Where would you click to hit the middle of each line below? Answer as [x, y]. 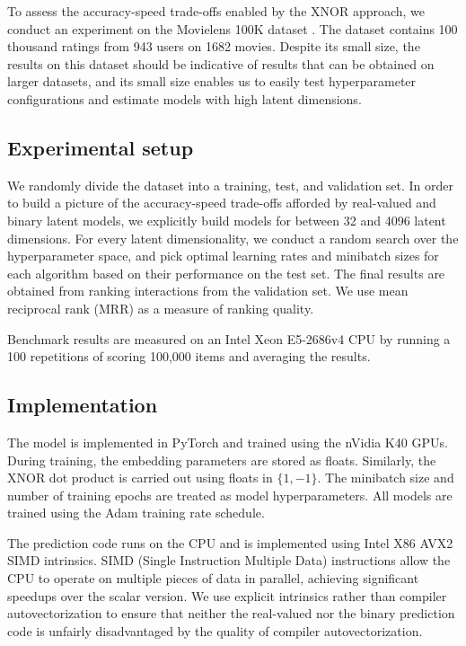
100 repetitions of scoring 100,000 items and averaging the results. [189, 356]
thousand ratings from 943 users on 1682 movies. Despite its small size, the [214, 46]
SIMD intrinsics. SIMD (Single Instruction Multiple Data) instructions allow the [229, 560]
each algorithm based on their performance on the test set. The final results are [226, 273]
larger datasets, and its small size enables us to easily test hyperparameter [212, 81]
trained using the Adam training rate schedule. [136, 513]
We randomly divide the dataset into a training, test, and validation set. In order [231, 185]
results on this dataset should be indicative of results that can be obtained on [221, 63]
